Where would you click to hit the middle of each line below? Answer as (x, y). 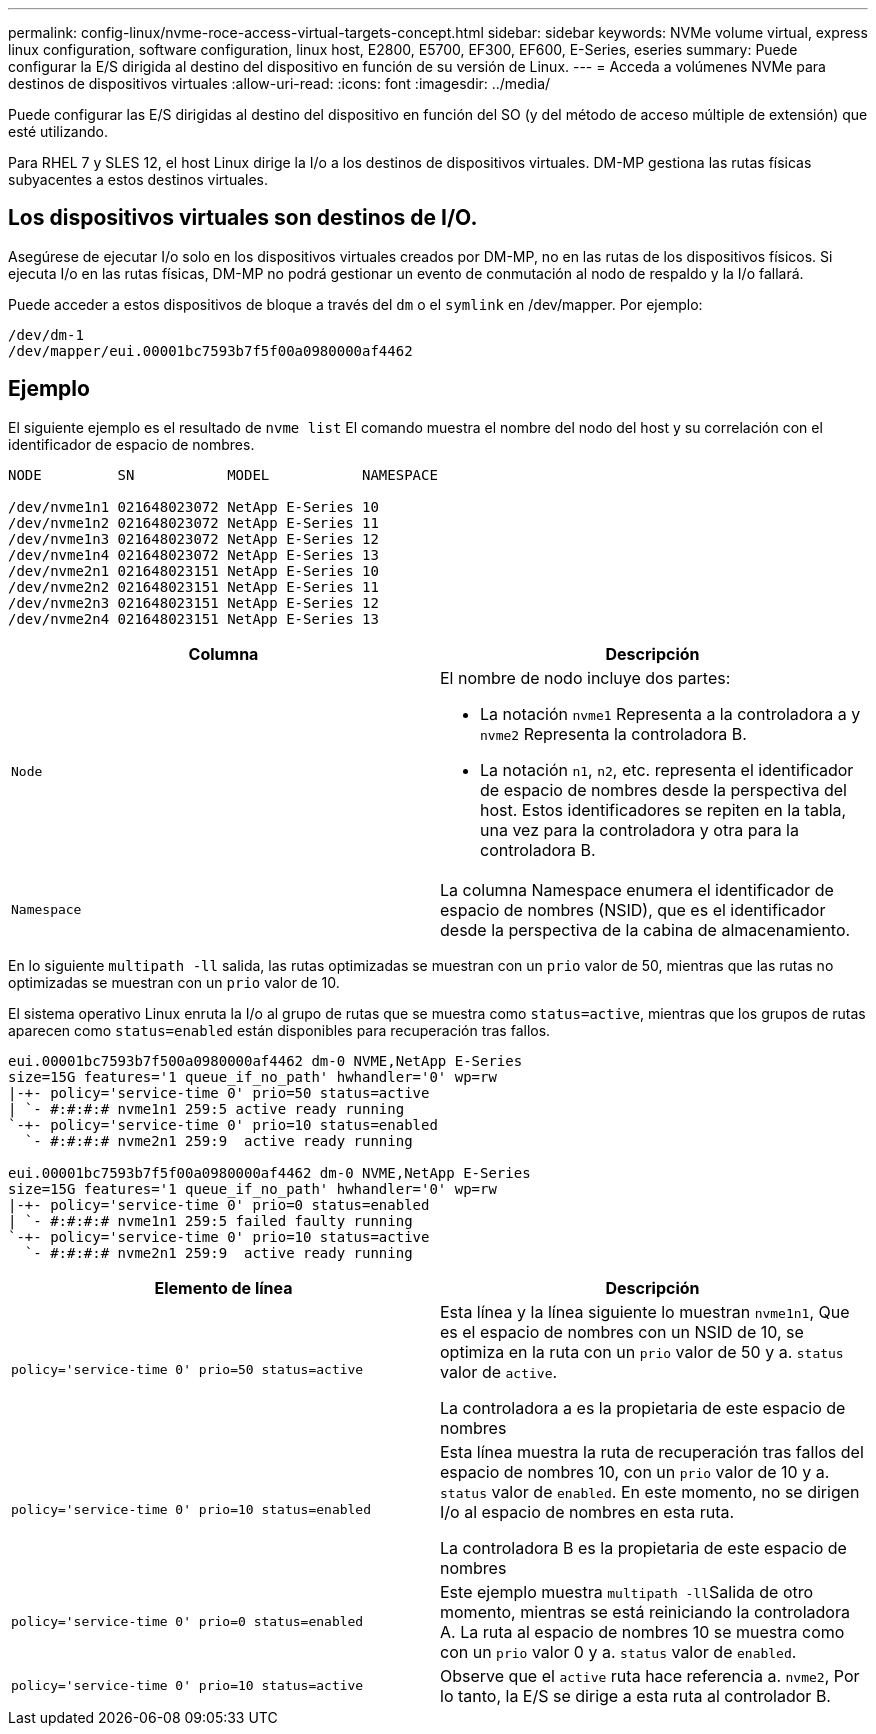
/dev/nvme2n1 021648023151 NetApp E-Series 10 (193, 570)
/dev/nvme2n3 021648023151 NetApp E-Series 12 (193, 602)
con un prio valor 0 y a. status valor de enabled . (618, 1651)
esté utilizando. (58, 131)
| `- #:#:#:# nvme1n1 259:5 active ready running (206, 1108)
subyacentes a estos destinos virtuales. (138, 179)
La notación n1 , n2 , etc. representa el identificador (667, 769)
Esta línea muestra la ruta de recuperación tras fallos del (652, 1451)
